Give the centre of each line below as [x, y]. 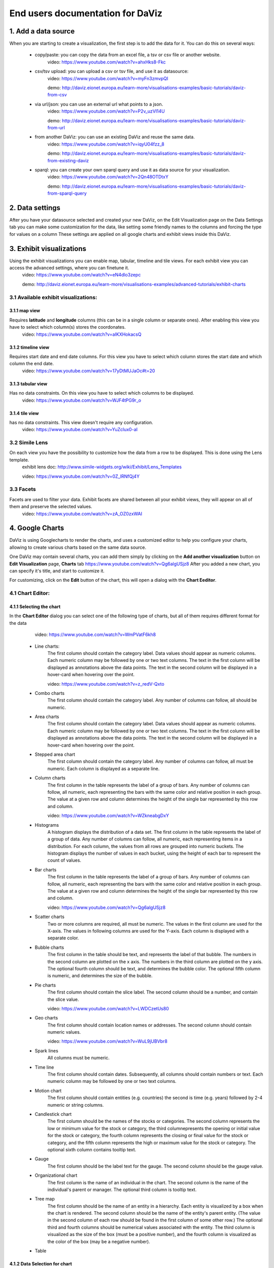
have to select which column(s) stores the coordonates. [68, 327]
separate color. [63, 938]
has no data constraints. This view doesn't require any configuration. [81, 422]
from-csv [57, 95]
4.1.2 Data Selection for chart [41, 1264]
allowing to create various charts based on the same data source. [78, 547]
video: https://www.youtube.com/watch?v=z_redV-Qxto [106, 684]
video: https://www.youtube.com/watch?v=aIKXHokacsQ [82, 334]
